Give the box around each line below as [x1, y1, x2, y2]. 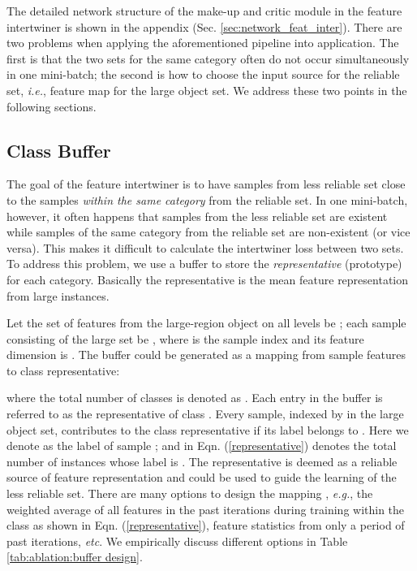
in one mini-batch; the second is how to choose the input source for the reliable [6, 66, 400, 83]
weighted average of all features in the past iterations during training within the [6, 500, 405, 517]
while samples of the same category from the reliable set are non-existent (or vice [6, 223, 411, 240]
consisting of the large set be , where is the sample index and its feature [6, 330, 364, 347]
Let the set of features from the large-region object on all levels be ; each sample [6, 314, 406, 331]
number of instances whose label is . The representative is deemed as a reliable [6, 452, 398, 469]
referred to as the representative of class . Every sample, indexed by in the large [6, 405, 404, 422]
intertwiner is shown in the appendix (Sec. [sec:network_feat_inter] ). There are [6, 18, 402, 35]
